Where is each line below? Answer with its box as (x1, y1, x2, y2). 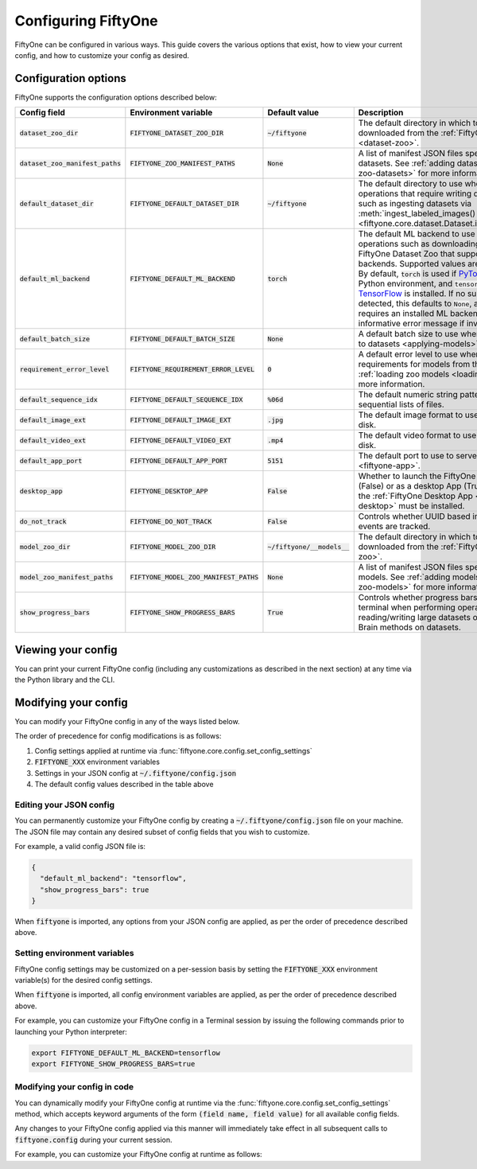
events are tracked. (358, 521, 431, 532)
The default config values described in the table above (34, 780, 214, 789)
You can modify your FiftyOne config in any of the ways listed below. (14, 717, 240, 727)
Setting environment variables (14, 948, 134, 959)
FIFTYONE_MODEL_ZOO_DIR (130, 542, 216, 551)
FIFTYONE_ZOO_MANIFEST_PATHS (130, 159, 236, 167)
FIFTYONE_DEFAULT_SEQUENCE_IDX (130, 395, 243, 403)
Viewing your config (14, 643, 118, 657)
